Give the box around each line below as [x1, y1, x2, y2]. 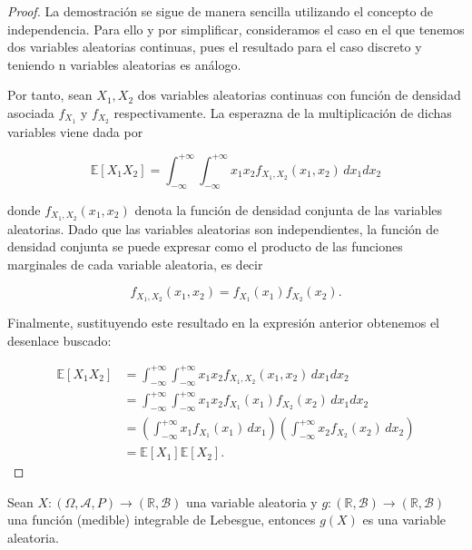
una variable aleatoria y [185, 492, 318, 511]
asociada [7, 103, 54, 122]
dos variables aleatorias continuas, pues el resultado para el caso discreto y [7, 37, 422, 56]
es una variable [362, 510, 447, 529]
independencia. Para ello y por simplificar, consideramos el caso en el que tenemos [7, 19, 465, 38]
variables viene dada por [7, 122, 143, 141]
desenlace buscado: [7, 330, 112, 349]
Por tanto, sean [7, 85, 93, 104]
